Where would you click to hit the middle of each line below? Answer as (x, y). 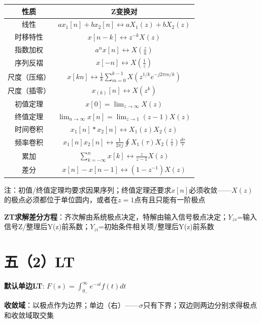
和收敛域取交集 (29, 315)
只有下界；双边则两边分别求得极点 (200, 305)
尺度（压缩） (29, 76)
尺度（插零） (29, 90)
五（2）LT (40, 261)
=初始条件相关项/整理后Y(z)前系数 (156, 226)
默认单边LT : (24, 286)
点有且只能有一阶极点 (170, 200)
